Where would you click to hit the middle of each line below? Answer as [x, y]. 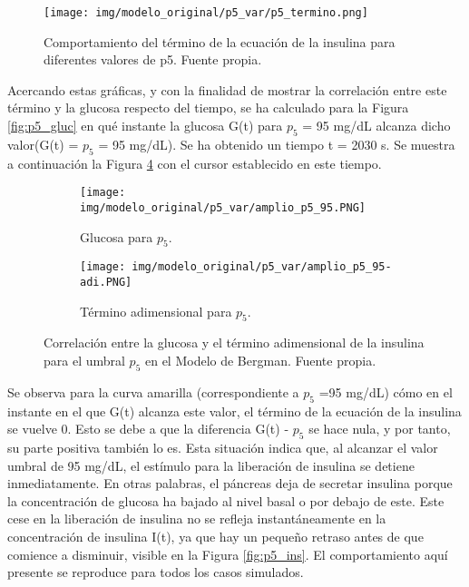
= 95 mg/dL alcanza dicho [376, 126]
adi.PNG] [106, 282]
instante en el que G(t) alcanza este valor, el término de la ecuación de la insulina [234, 411]
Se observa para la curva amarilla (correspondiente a [153, 391]
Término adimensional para [156, 311]
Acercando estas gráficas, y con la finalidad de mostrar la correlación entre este [227, 89]
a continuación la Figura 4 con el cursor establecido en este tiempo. [195, 163]
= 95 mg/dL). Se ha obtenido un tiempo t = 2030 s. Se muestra [277, 144]
